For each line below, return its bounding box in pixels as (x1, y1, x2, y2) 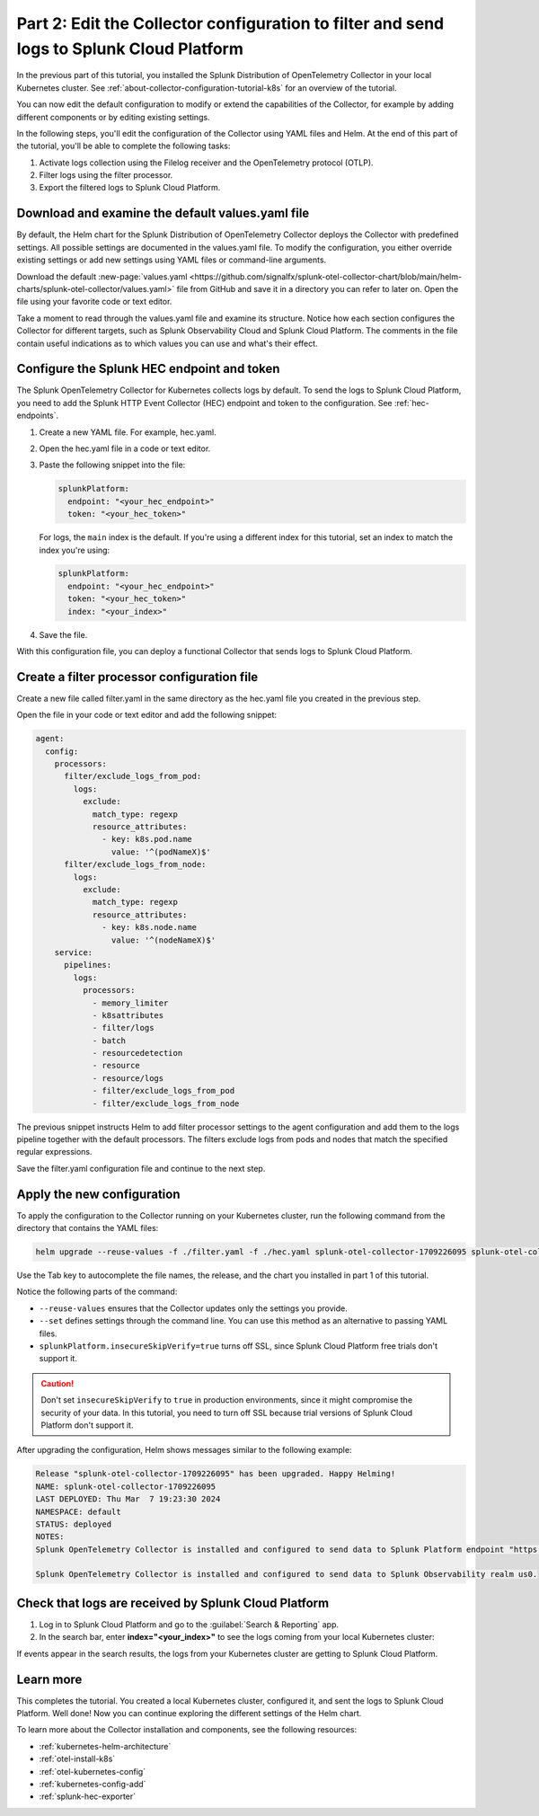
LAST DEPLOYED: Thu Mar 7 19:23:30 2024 (35, 1494, 221, 1504)
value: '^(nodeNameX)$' (110, 935, 216, 945)
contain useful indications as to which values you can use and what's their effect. (16, 338, 318, 349)
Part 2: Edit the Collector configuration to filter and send (16, 13, 445, 33)
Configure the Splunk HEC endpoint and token (16, 361, 280, 376)
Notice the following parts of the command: (16, 1286, 178, 1298)
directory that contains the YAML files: (16, 1223, 159, 1234)
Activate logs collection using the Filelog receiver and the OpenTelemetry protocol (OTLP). (39, 157, 374, 168)
